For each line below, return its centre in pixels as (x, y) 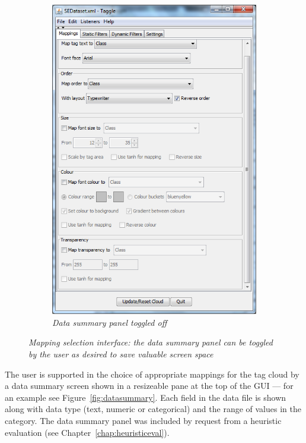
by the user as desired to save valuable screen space (121, 354)
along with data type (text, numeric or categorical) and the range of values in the (153, 409)
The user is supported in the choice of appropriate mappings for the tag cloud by (152, 374)
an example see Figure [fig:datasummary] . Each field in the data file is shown (146, 397)
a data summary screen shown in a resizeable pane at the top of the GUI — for (149, 386)
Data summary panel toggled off (110, 322)
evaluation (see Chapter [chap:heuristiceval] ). (87, 432)
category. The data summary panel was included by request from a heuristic (143, 420)
